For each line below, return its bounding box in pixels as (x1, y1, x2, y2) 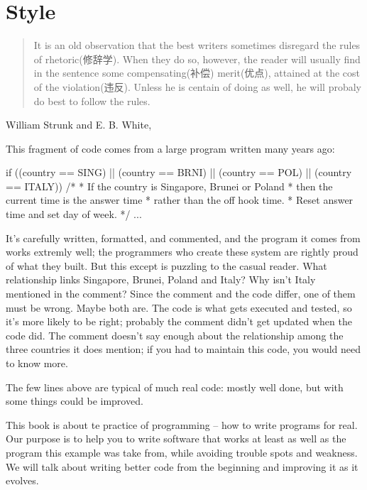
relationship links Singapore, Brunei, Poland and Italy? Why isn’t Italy (6, 272, 316, 287)
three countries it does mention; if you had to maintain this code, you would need (6, 342, 361, 356)
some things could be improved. (6, 393, 143, 408)
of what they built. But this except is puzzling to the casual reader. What (6, 258, 327, 273)
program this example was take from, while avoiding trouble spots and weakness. (6, 445, 358, 459)
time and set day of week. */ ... (6, 207, 142, 222)
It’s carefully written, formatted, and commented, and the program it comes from (6, 230, 361, 245)
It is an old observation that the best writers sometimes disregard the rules (33, 38, 361, 53)
